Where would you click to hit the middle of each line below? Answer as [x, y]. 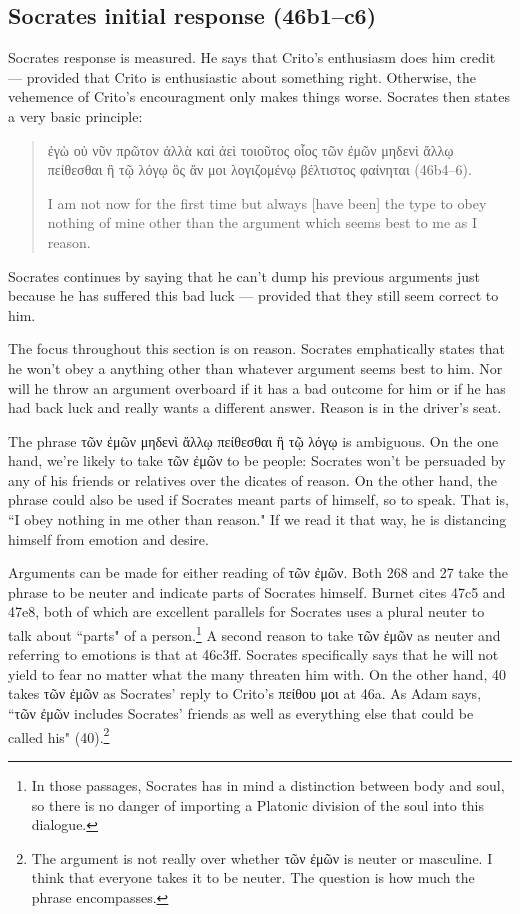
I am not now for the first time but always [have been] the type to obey [267, 202]
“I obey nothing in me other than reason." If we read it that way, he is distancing [257, 519]
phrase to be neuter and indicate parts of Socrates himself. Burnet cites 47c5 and [257, 591]
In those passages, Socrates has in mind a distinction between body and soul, [268, 784]
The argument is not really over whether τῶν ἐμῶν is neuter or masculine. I [262, 857]
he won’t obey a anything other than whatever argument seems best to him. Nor [255, 367]
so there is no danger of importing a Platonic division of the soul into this [258, 804]
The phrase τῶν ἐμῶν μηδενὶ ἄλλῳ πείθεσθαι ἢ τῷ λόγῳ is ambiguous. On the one [253, 440]
